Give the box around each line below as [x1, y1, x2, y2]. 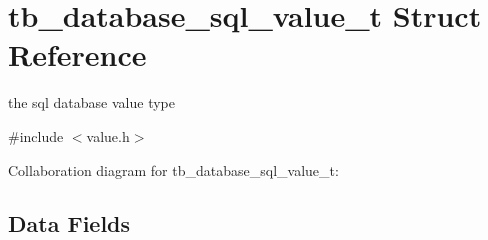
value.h [86, 125, 130, 146]
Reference [8, 34, 147, 75]
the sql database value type [8, 92, 175, 113]
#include [8, 125, 64, 146]
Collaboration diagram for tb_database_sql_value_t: [8, 159, 339, 180]
